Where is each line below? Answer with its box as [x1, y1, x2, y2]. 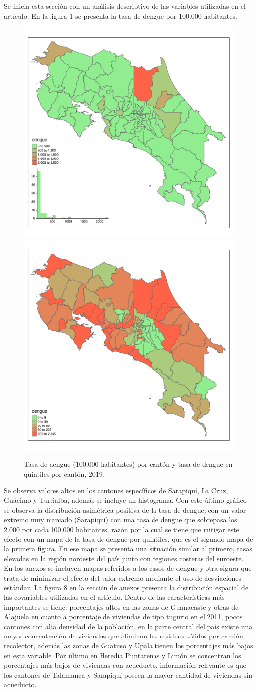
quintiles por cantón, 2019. [24, 468, 104, 478]
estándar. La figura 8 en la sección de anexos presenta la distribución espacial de [4, 582, 249, 592]
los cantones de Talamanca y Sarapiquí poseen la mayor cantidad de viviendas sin [4, 669, 252, 680]
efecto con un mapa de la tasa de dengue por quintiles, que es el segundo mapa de [4, 533, 253, 544]
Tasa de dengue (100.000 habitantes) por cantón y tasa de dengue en [24, 459, 233, 469]
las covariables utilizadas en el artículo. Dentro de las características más [4, 592, 225, 602]
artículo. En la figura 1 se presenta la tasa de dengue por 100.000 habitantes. [4, 10, 237, 21]
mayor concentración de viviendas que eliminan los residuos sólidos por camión [4, 631, 243, 641]
